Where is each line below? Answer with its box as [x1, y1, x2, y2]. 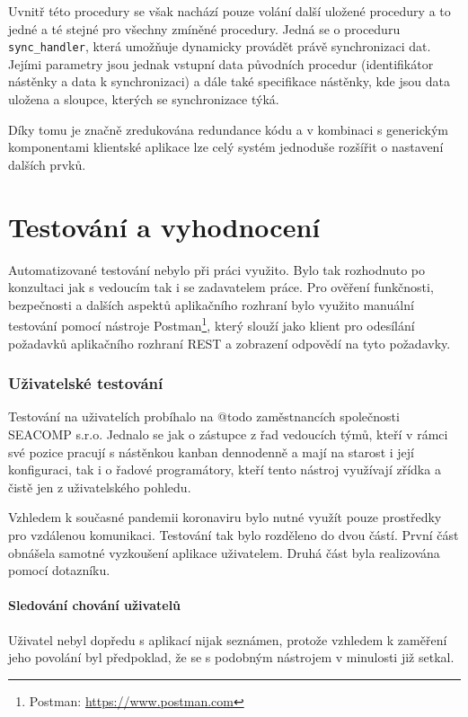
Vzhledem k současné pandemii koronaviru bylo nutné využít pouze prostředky [8, 508, 442, 527]
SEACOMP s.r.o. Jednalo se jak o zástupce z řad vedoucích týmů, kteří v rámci [8, 424, 448, 443]
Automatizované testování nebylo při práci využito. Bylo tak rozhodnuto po [8, 260, 425, 279]
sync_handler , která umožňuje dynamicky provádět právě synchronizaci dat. [8, 37, 431, 56]
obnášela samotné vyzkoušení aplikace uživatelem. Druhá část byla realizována [8, 543, 440, 562]
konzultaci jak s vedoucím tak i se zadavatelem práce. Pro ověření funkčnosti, [8, 278, 434, 297]
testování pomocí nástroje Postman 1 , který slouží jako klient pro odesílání [8, 314, 415, 334]
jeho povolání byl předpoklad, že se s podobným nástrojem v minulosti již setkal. [8, 648, 455, 667]
